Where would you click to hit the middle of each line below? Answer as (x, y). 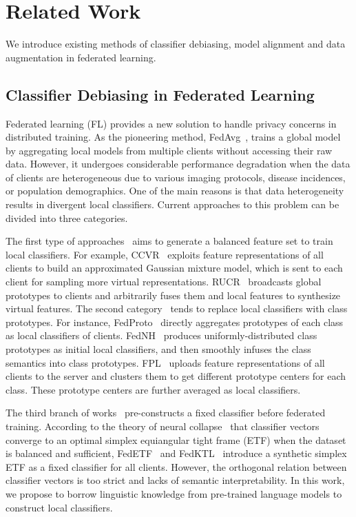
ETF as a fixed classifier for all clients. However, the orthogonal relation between (176, 466)
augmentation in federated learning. (81, 57)
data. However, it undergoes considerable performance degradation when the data (178, 164)
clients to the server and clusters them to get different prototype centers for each (176, 376)
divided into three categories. (67, 217)
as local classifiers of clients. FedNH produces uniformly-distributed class (161, 335)
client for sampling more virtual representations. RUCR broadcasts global (164, 282)
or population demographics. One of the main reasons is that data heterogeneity (175, 191)
